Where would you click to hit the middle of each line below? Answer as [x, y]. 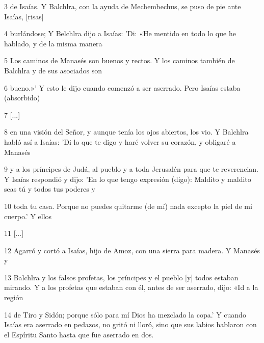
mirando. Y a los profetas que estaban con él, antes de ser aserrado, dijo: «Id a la [131, 287]
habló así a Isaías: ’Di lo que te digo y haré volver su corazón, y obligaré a [120, 141]
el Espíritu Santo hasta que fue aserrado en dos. [79, 334]
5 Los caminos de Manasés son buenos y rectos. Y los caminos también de [120, 60]
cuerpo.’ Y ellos [28, 216]
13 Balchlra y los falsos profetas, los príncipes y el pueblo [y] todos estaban [121, 277]
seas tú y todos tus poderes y [50, 189]
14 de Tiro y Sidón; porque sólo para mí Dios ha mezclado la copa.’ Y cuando [125, 314]
